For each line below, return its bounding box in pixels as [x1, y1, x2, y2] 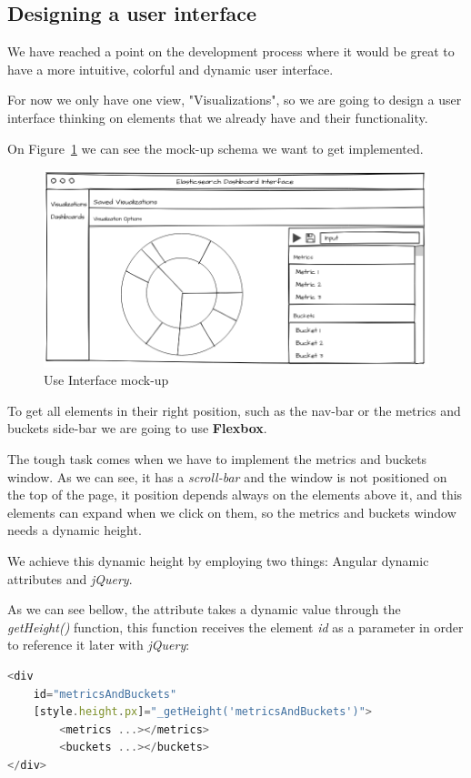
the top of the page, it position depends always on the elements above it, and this [7, 485, 463, 504]
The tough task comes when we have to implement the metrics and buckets [7, 449, 427, 468]
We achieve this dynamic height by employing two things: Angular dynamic [7, 551, 429, 570]
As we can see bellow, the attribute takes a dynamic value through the [7, 600, 401, 619]
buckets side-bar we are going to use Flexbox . [7, 419, 267, 438]
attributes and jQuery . [7, 569, 133, 588]
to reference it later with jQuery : [7, 635, 190, 654]
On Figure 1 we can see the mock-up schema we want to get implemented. [7, 138, 424, 157]
